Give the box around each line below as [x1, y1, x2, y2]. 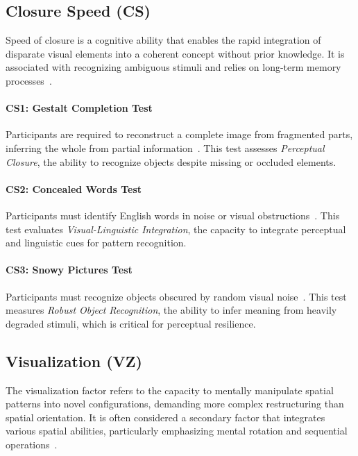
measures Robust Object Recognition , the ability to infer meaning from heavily [6, 303, 337, 317]
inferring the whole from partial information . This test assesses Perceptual [6, 140, 325, 155]
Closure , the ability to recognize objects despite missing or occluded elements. [6, 154, 336, 169]
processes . [6, 73, 52, 87]
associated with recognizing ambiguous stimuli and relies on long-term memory [6, 60, 341, 74]
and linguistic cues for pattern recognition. [6, 235, 187, 250]
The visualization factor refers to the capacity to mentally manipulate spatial [6, 382, 334, 397]
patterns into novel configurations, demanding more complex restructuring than [6, 396, 344, 411]
